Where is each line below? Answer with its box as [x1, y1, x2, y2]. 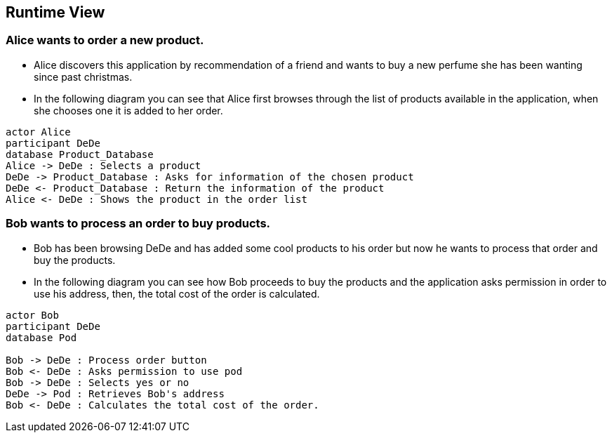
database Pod [6, 331, 77, 343]
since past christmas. [34, 70, 133, 83]
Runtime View [6, 4, 105, 21]
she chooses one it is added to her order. [34, 104, 223, 117]
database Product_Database [6, 148, 154, 160]
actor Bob [6, 309, 59, 321]
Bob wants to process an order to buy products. [6, 216, 271, 231]
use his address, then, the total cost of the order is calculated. [34, 287, 320, 300]
